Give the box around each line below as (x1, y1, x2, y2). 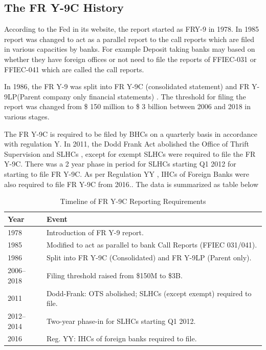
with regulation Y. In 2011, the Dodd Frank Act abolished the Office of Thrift (4, 138, 249, 149)
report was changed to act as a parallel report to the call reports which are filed (4, 33, 254, 44)
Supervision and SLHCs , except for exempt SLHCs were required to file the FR (4, 148, 256, 159)
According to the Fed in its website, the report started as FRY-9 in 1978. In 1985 (4, 24, 259, 34)
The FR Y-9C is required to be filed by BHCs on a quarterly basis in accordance (4, 128, 257, 139)
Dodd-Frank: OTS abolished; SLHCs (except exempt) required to (46, 287, 252, 298)
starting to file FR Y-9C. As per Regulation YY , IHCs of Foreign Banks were (4, 168, 249, 179)
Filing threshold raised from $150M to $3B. (46, 270, 183, 280)
